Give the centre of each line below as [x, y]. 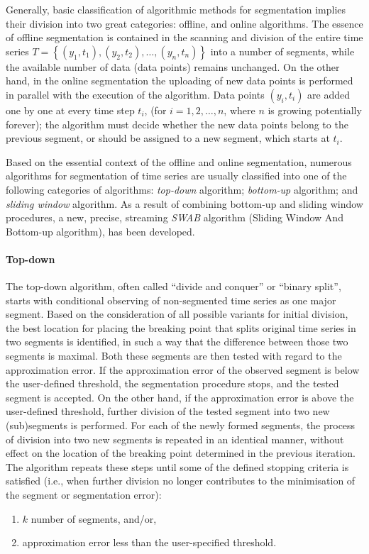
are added [329, 94]
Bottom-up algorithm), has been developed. [100, 231]
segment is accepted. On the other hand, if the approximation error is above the [180, 397]
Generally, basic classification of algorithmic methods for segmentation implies [176, 9]
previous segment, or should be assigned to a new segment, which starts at [168, 138]
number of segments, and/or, [94, 518]
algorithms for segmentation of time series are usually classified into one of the [176, 176]
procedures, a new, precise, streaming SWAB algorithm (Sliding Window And [175, 217]
